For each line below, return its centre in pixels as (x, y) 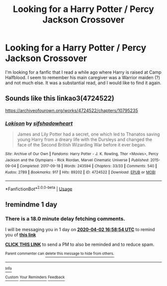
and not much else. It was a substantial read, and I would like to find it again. (83, 83)
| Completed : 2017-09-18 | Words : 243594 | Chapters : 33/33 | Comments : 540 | (87, 166)
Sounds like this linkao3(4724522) (60, 98)
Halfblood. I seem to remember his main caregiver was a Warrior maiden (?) (83, 77)
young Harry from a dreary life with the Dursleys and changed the (85, 140)
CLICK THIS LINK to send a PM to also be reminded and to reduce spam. (80, 245)
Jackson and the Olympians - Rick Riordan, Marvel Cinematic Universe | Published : (77, 160)
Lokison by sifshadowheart (39, 123)
